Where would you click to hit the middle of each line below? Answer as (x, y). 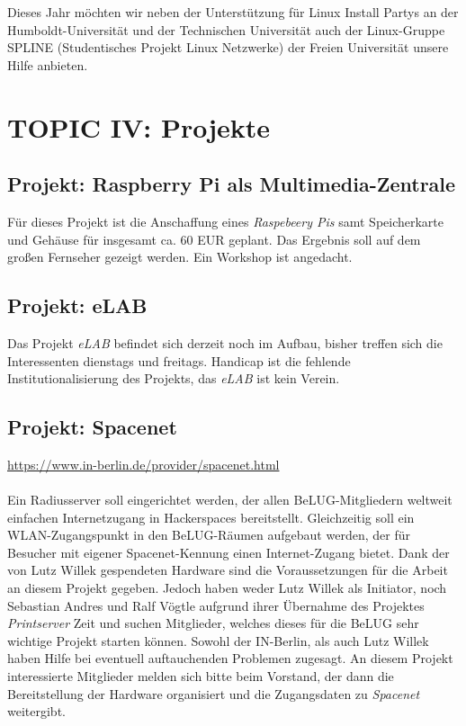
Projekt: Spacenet (92, 427)
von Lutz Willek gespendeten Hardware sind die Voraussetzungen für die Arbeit (228, 570)
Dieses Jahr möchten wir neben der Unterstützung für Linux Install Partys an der (233, 12)
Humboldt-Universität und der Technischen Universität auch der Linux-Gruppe (226, 29)
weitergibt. (36, 711)
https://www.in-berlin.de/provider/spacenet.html (143, 464)
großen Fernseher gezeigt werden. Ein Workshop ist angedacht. (180, 257)
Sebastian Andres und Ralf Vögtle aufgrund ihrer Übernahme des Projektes (216, 605)
